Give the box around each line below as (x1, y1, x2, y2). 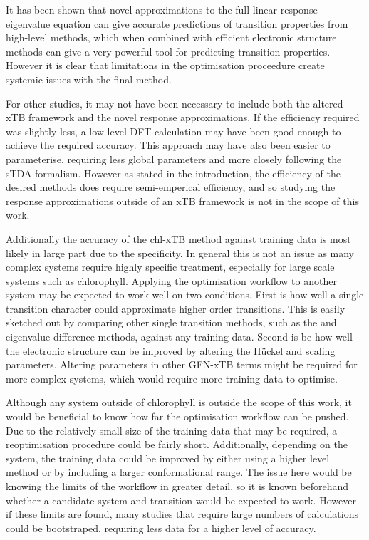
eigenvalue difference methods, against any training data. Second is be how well (6, 329, 353, 344)
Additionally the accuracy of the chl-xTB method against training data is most (6, 231, 351, 246)
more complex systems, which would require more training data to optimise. (6, 370, 338, 385)
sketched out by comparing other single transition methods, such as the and (6, 315, 337, 330)
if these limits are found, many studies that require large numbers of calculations (6, 507, 358, 521)
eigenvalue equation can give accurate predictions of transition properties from (6, 16, 348, 31)
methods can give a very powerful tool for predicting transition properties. (6, 43, 331, 58)
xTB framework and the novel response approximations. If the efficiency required (6, 110, 360, 125)
